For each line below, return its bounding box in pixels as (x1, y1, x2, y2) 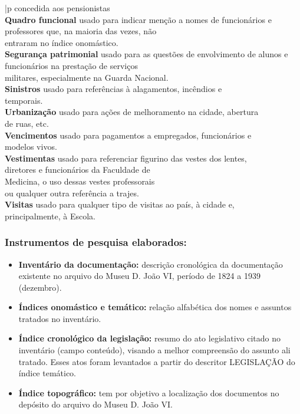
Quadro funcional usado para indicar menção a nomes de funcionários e (5, 13, 272, 25)
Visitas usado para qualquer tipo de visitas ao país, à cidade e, (5, 198, 235, 211)
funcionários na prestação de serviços (5, 59, 138, 71)
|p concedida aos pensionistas (5, 2, 110, 14)
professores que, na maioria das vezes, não (5, 25, 157, 37)
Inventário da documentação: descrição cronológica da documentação (18, 258, 283, 270)
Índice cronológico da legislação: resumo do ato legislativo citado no (18, 332, 281, 344)
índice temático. (18, 367, 77, 379)
